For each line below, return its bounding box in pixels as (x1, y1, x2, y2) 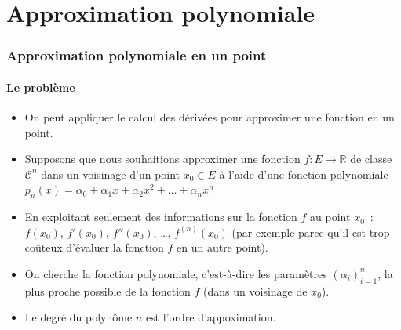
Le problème (6, 78, 75, 95)
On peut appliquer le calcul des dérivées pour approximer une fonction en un (24, 109, 395, 125)
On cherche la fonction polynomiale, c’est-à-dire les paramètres (24, 265, 327, 281)
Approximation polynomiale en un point (6, 45, 267, 65)
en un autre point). (177, 239, 268, 256)
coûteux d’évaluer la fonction (24, 239, 164, 256)
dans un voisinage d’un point (41, 165, 180, 182)
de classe (350, 150, 392, 167)
